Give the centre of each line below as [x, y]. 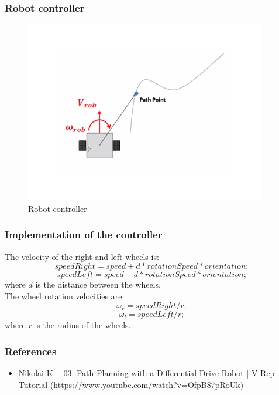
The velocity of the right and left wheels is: [82, 256]
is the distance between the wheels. [98, 284]
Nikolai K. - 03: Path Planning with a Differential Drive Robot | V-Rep [147, 373]
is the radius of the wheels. [83, 325]
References [31, 351]
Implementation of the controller [84, 234]
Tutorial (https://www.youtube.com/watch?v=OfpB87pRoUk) [131, 384]
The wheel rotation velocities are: [65, 296]
